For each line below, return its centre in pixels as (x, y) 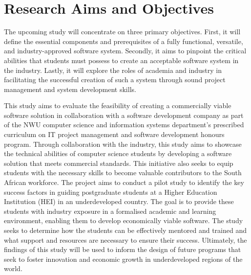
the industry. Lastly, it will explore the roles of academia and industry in (113, 70)
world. (13, 268)
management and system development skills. (70, 89)
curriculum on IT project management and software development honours (114, 134)
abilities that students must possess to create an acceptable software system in (121, 60)
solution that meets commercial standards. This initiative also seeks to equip (119, 163)
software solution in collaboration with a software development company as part (124, 115)
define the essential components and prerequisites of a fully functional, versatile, (124, 41)
